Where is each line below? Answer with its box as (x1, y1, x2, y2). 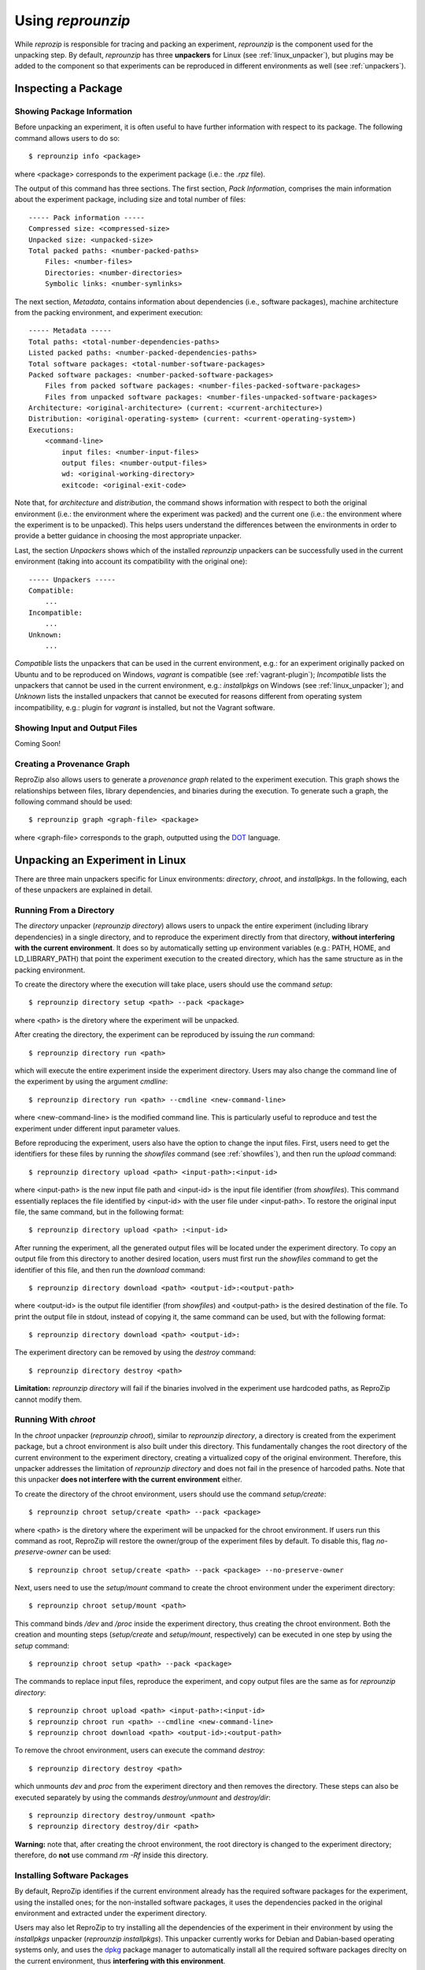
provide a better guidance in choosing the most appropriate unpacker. (14, 531, 242, 541)
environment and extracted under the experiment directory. (14, 1909, 208, 1918)
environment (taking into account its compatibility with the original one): (14, 556, 248, 567)
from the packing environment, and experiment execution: (14, 307, 203, 317)
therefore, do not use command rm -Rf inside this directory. (14, 1850, 209, 1860)
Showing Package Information (14, 106, 133, 117)
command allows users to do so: (14, 133, 120, 143)
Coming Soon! (14, 738, 61, 748)
